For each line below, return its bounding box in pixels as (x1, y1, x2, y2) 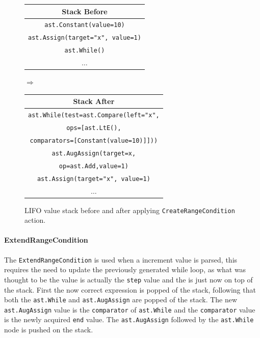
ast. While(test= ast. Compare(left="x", (28, 112, 160, 119)
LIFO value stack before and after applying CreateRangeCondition (24, 204, 235, 215)
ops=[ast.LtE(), (66, 124, 121, 132)
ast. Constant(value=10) (44, 21, 125, 29)
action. (24, 215, 46, 225)
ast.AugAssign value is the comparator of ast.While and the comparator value (4, 304, 255, 315)
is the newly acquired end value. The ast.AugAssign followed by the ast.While (4, 314, 254, 325)
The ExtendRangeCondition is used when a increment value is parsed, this (4, 254, 238, 265)
